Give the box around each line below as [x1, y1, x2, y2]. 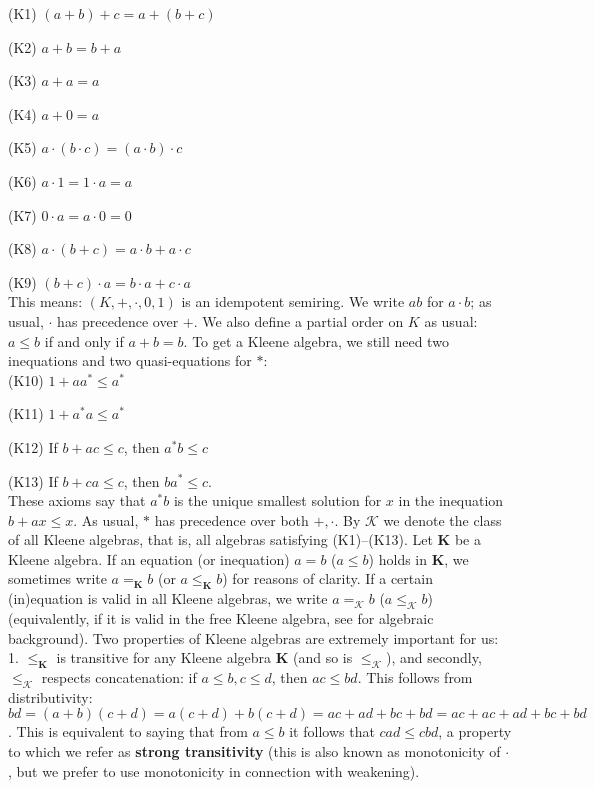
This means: [8, 291, 83, 312]
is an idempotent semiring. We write [181, 291, 405, 312]
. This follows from [357, 667, 473, 688]
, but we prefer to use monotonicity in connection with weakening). [8, 760, 420, 781]
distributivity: [8, 686, 93, 707]
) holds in [368, 548, 428, 569]
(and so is [292, 647, 353, 668]
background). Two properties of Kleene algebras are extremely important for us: [8, 627, 499, 648]
